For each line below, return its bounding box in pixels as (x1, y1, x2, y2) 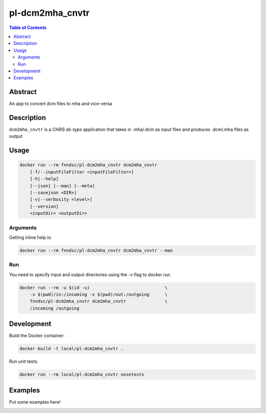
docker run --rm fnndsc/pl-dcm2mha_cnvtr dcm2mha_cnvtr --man (19, 248, 173, 253)
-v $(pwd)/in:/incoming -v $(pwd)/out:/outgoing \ (30, 292, 168, 297)
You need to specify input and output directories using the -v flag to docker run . (9, 271, 172, 278)
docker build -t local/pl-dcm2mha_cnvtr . (19, 346, 124, 351)
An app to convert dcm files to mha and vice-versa (9, 101, 112, 107)
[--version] (30, 203, 59, 209)
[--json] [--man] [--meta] (30, 183, 96, 189)
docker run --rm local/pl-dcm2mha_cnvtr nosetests (19, 372, 145, 378)
